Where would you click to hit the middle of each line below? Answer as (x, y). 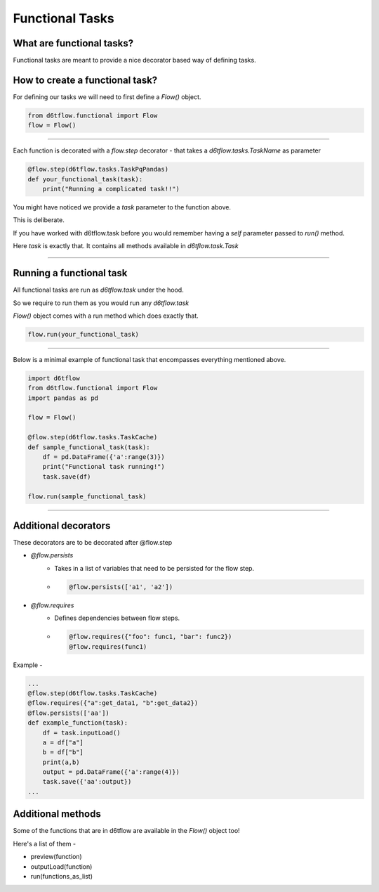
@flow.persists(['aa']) (69, 713)
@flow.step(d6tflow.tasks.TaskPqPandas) (98, 169)
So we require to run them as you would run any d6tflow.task (101, 303)
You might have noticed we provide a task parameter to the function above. (122, 207)
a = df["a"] (63, 742)
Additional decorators (62, 525)
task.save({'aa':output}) (87, 782)
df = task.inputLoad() (81, 732)
